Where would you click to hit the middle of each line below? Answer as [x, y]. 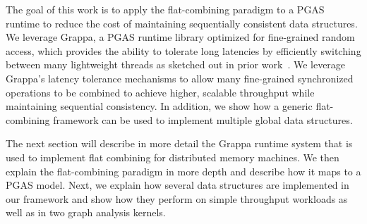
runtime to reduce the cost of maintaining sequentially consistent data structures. [182, 23]
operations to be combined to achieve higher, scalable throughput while [160, 92]
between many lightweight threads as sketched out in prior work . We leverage [176, 64]
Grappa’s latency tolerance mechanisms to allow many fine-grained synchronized [180, 78]
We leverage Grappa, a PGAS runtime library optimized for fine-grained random [180, 37]
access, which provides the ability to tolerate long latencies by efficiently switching [183, 50]
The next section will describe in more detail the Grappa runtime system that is [179, 143]
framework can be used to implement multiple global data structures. [203, 119]
